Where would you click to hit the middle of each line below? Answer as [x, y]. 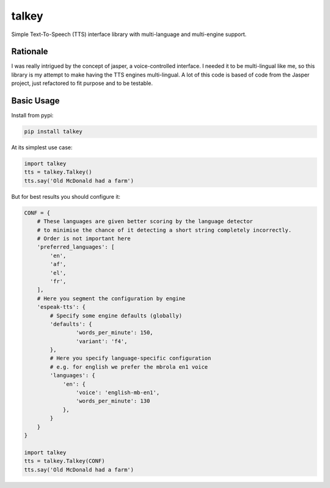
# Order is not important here [84, 239]
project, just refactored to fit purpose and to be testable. [82, 83]
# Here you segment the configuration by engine [111, 298]
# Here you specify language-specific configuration [130, 358]
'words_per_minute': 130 [113, 401]
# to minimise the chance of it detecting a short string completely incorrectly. [164, 230]
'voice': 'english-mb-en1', [118, 393]
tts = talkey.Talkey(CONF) [64, 461]
